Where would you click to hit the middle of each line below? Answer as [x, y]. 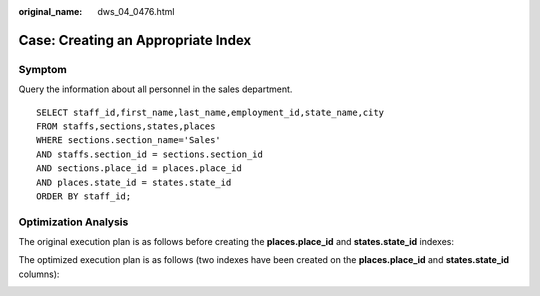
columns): [39, 274]
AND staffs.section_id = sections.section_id [150, 154]
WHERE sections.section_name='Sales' [129, 140]
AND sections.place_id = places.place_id [139, 168]
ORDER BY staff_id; [84, 196]
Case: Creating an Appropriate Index [135, 40]
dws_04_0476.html [136, 11]
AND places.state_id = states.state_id [134, 182]
